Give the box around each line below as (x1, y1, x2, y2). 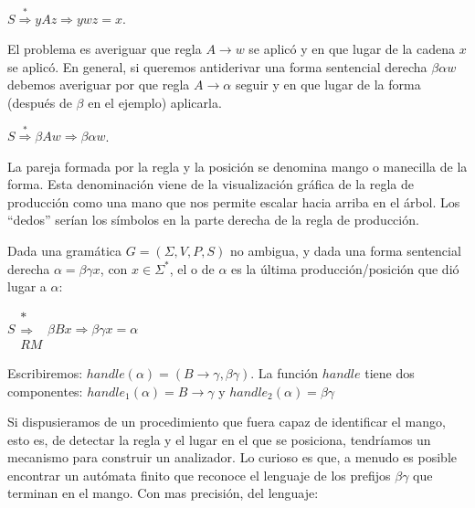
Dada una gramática (7, 241, 122, 260)
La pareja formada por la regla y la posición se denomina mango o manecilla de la (7, 156, 468, 175)
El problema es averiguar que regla (7, 39, 202, 58)
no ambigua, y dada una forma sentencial (229, 241, 461, 260)
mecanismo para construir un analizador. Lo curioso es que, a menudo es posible (7, 448, 457, 467)
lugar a (7, 277, 47, 296)
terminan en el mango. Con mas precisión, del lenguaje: (7, 483, 319, 503)
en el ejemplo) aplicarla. (88, 92, 222, 111)
